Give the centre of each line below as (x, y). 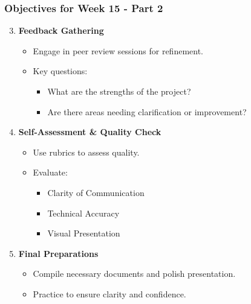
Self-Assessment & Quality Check (90, 132)
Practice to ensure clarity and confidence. (109, 293)
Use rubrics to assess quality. (86, 152)
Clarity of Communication (96, 192)
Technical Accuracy (83, 213)
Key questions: (60, 71)
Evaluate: (50, 172)
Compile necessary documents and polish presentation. (134, 274)
